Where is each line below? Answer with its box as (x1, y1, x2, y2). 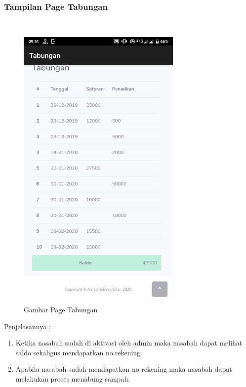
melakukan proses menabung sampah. (15, 373, 130, 384)
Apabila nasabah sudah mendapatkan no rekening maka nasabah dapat (15, 364, 232, 374)
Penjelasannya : (4, 321, 51, 331)
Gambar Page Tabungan (24, 304, 98, 314)
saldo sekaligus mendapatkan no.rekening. (15, 347, 142, 357)
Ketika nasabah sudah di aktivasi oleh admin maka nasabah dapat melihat (15, 338, 243, 348)
